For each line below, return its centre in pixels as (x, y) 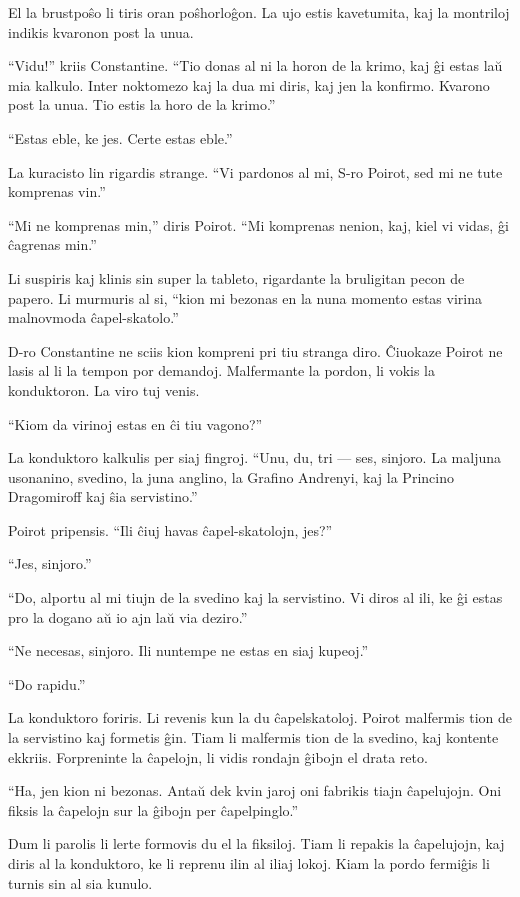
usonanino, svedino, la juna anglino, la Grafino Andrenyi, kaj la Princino (231, 476)
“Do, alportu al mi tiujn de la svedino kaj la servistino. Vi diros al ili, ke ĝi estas (255, 597)
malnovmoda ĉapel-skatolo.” (93, 317)
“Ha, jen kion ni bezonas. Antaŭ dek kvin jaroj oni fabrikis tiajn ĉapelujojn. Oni (255, 790)
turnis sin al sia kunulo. (80, 882)
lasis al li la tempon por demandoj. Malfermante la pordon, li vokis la (221, 370)
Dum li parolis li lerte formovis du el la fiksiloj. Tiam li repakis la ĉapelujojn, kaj (256, 843)
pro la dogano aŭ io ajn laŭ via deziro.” (128, 616)
